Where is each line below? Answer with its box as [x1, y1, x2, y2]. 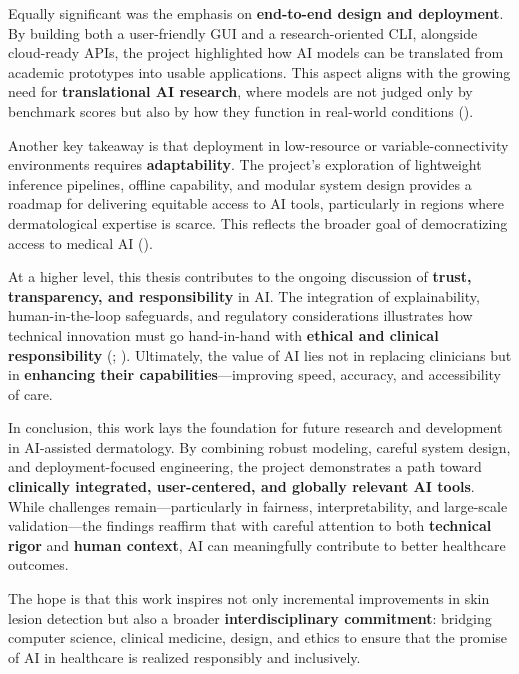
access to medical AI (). [8, 232, 153, 253]
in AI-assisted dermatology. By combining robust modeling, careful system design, [8, 436, 511, 457]
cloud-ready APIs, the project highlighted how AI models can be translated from [8, 42, 504, 63]
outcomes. [8, 554, 69, 575]
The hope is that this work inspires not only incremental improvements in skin [8, 588, 490, 609]
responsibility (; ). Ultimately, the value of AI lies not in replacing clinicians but [8, 344, 512, 365]
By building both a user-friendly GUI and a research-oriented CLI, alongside [8, 22, 478, 43]
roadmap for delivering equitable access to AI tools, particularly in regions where [8, 193, 505, 214]
